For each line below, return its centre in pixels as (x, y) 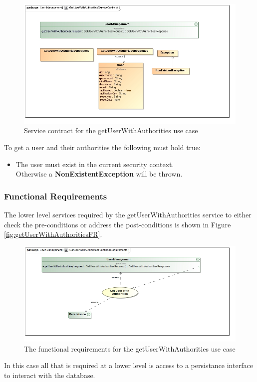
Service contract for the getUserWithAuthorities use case (111, 130)
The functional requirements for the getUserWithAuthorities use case (130, 348)
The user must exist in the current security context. (95, 164)
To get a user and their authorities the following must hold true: (102, 147)
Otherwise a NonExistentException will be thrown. (99, 174)
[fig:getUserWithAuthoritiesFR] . (53, 234)
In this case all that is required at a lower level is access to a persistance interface (128, 365)
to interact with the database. (50, 375)
